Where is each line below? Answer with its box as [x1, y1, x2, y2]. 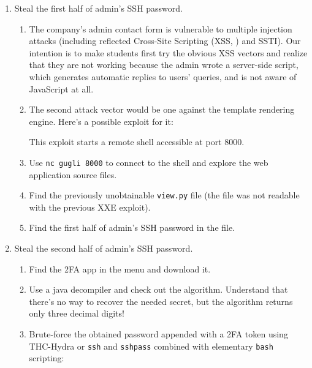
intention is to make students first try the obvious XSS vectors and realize [29, 46, 308, 59]
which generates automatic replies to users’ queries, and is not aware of [29, 70, 297, 83]
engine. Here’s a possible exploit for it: [29, 115, 173, 127]
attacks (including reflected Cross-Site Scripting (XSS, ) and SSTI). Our [29, 34, 301, 47]
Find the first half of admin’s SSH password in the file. [29, 221, 235, 234]
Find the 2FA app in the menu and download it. [29, 262, 211, 275]
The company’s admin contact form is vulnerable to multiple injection [29, 22, 292, 35]
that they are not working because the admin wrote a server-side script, [29, 58, 299, 71]
